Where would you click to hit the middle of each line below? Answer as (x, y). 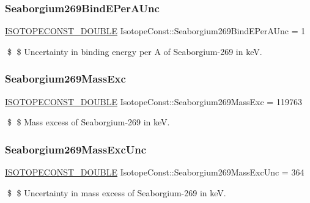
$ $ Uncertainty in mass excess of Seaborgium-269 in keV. (116, 192)
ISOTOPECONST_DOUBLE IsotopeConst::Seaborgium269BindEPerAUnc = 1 (155, 31)
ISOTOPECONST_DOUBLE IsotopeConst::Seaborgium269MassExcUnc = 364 (155, 172)
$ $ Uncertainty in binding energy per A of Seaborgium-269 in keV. (135, 51)
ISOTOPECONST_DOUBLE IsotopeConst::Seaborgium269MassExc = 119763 (153, 101)
